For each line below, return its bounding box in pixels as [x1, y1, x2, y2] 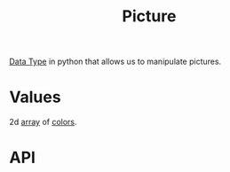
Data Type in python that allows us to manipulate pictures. [9, 56, 222, 67]
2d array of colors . [9, 117, 77, 128]
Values [9, 87, 61, 107]
